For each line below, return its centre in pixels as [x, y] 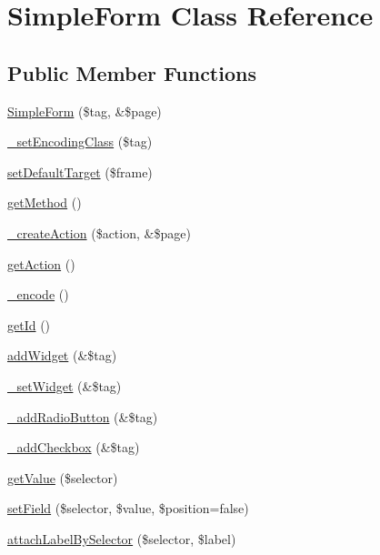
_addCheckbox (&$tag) [74, 447]
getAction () [41, 263]
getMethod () [45, 202]
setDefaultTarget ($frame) [80, 172]
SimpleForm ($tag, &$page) [85, 111]
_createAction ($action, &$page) [99, 232]
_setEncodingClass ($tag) [80, 141]
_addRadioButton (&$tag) [83, 416]
